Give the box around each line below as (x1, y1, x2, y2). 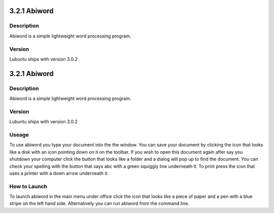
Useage (9, 131, 29, 138)
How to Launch (9, 183, 48, 190)
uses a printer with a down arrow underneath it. (9, 170, 109, 176)
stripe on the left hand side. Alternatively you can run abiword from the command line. (9, 200, 190, 206)
